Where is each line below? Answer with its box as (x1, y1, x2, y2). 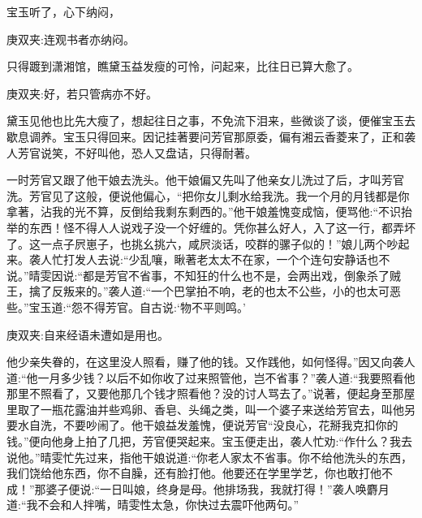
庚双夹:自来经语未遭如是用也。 (6, 326, 169, 343)
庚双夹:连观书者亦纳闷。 (6, 30, 135, 47)
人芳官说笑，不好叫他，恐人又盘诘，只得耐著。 (6, 144, 256, 161)
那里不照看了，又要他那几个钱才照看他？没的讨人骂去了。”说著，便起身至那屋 (6, 385, 416, 402)
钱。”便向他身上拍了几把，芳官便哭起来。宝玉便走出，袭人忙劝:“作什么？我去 (6, 433, 413, 450)
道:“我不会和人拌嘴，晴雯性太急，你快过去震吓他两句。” (6, 496, 299, 513)
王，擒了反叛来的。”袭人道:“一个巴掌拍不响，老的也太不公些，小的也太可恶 (6, 283, 402, 300)
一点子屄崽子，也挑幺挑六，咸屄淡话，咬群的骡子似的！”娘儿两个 (40, 235, 387, 252)
